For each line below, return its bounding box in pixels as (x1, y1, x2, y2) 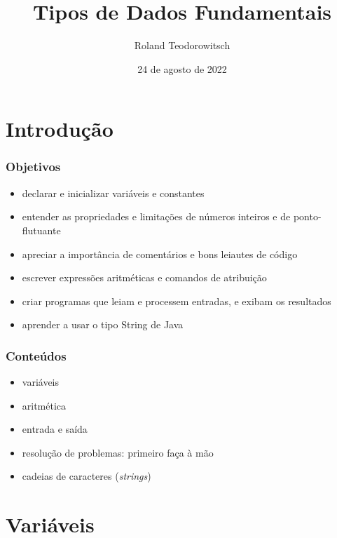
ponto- (293, 209, 322, 224)
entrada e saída (22, 422, 88, 436)
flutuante (22, 222, 61, 237)
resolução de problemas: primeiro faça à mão (22, 445, 214, 459)
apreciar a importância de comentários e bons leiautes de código (22, 246, 298, 261)
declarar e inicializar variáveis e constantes (22, 185, 205, 200)
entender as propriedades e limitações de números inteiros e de (22, 209, 291, 224)
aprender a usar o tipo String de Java (22, 317, 184, 332)
